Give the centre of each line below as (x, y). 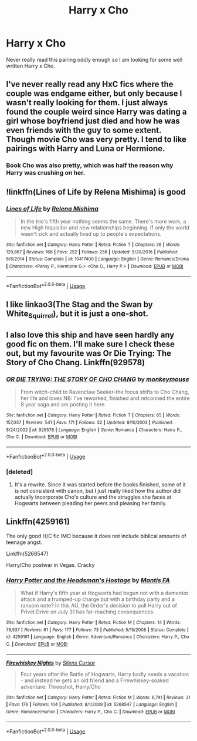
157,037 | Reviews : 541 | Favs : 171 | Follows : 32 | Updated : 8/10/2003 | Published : (90, 423)
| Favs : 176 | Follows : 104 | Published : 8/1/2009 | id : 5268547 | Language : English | (91, 705)
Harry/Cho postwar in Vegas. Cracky (50, 565)
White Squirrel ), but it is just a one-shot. (77, 314)
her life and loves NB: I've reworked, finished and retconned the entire (105, 398)
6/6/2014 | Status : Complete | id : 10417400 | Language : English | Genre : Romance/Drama (98, 259)
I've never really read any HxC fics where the (90, 84)
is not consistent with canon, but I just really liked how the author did (97, 491)
